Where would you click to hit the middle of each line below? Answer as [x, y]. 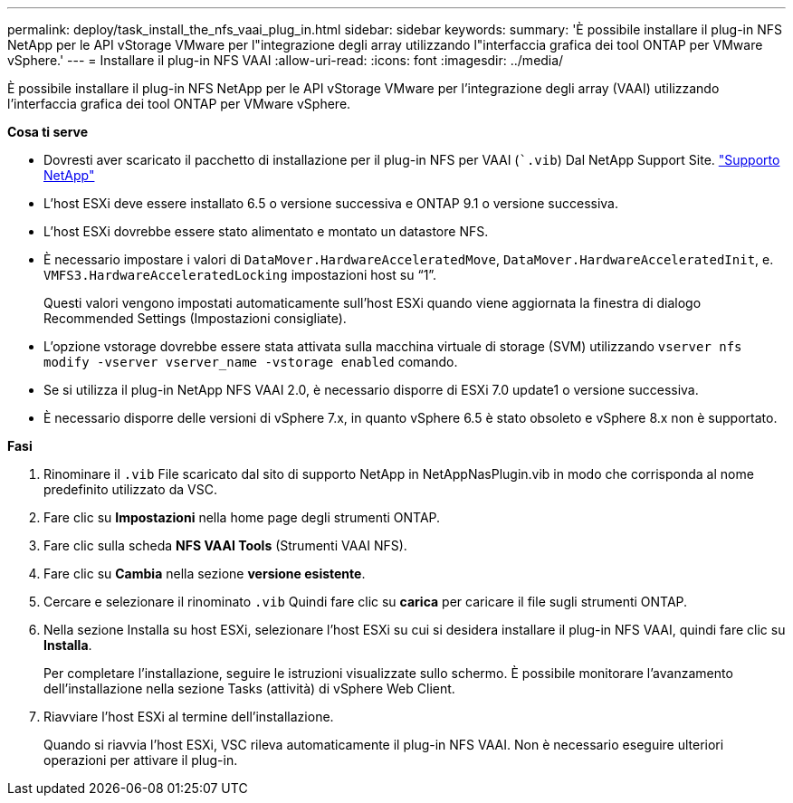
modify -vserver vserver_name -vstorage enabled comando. [251, 362]
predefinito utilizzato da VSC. [130, 489]
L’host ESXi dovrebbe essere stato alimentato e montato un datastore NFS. [266, 231]
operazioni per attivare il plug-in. [141, 760]
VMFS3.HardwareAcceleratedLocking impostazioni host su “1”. [240, 275]
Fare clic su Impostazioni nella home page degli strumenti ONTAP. [242, 517]
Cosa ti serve [48, 132]
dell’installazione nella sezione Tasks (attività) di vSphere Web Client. [249, 688]
